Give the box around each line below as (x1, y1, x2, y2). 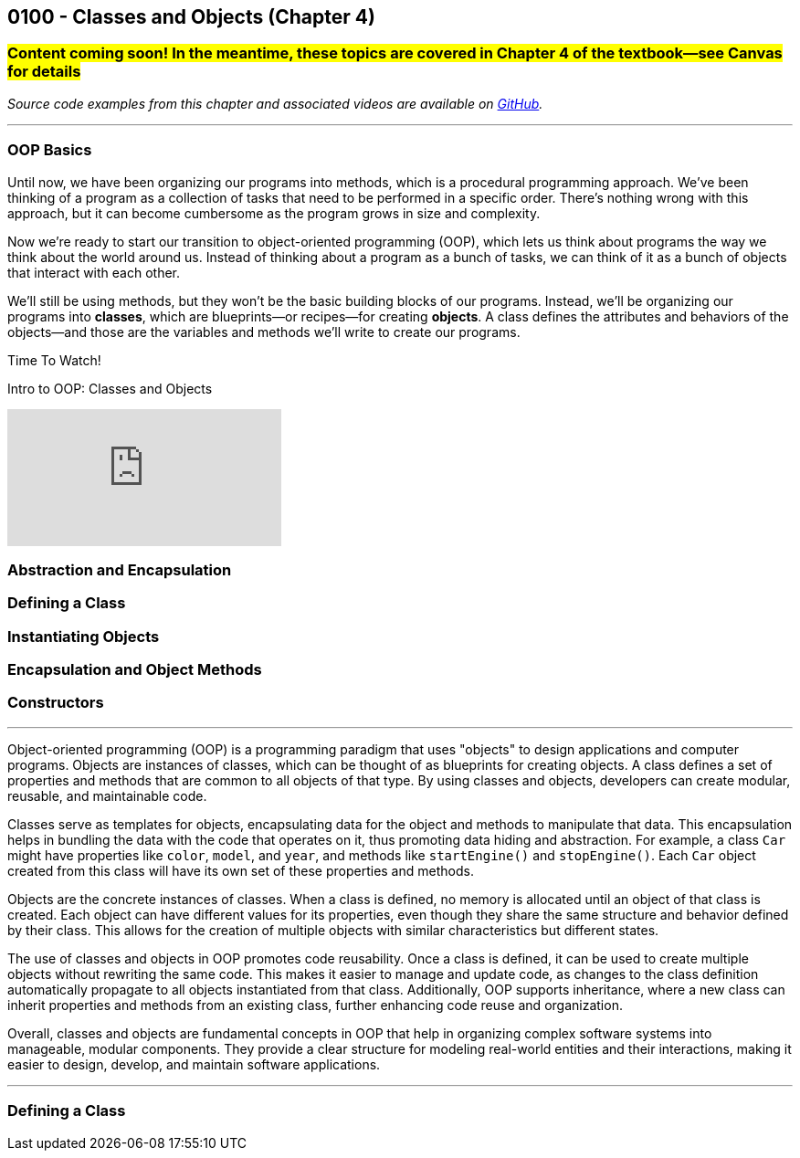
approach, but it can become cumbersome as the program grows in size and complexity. (7, 205, 541, 221)
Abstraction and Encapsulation (7, 560, 232, 579)
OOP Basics (7, 141, 92, 160)
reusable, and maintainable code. (7, 787, 207, 804)
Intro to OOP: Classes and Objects (7, 380, 213, 396)
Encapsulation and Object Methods (7, 660, 262, 679)
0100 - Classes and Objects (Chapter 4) (7, 5, 375, 28)
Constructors (7, 693, 104, 712)
